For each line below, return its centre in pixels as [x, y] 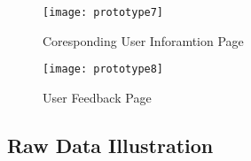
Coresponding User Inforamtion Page [143, 40]
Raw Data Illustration [110, 145]
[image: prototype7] [103, 12]
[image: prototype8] [103, 69]
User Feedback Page [97, 97]
